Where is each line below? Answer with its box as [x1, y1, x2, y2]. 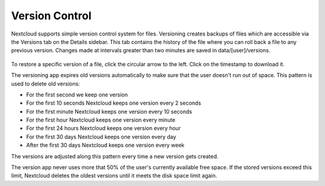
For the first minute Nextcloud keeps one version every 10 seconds [26, 108, 193, 115]
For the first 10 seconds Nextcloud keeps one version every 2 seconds [26, 99, 202, 107]
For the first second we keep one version [26, 91, 128, 98]
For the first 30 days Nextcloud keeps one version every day [26, 133, 176, 140]
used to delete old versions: [11, 80, 81, 87]
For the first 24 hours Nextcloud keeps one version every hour [26, 125, 181, 132]
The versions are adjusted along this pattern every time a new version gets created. [11, 152, 219, 160]
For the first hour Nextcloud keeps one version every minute [26, 116, 176, 123]
